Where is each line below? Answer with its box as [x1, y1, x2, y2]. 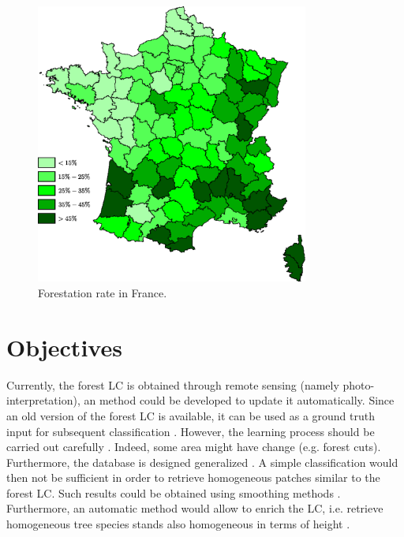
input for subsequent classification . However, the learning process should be [6, 423, 375, 439]
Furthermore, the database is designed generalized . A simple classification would [6, 453, 398, 470]
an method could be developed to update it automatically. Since [84, 392, 395, 408]
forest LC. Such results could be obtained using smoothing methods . [6, 484, 341, 501]
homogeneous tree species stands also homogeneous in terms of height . [6, 516, 350, 532]
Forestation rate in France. [38, 285, 167, 301]
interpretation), [6, 392, 80, 408]
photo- [342, 376, 375, 393]
